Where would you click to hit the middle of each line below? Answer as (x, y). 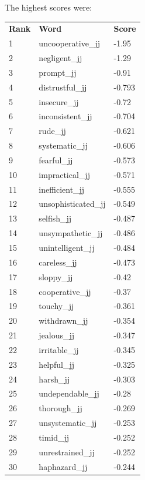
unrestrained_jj (67, 452)
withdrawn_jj (63, 320)
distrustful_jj (63, 87)
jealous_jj (57, 335)
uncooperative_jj (70, 43)
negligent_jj (61, 58)
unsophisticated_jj (72, 204)
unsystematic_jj (68, 423)
